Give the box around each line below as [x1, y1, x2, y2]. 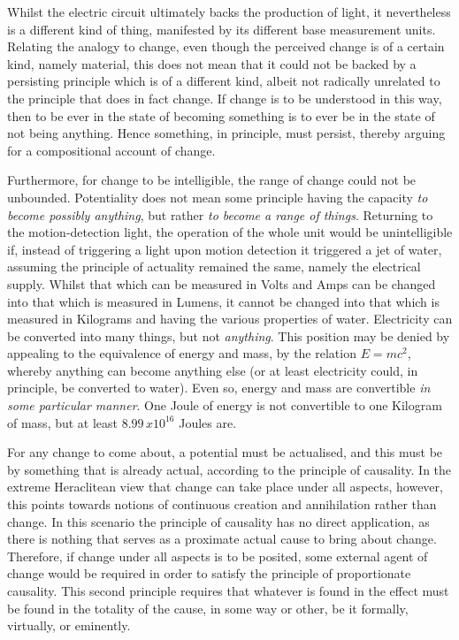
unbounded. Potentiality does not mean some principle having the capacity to [7, 187, 428, 206]
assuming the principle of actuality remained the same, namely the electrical [7, 257, 421, 276]
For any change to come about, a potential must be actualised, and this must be [7, 443, 443, 461]
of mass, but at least [7, 413, 119, 431]
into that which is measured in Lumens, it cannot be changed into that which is [7, 292, 440, 310]
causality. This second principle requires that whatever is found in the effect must [7, 582, 449, 599]
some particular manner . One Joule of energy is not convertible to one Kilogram [7, 396, 442, 415]
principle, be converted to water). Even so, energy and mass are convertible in [7, 378, 431, 397]
